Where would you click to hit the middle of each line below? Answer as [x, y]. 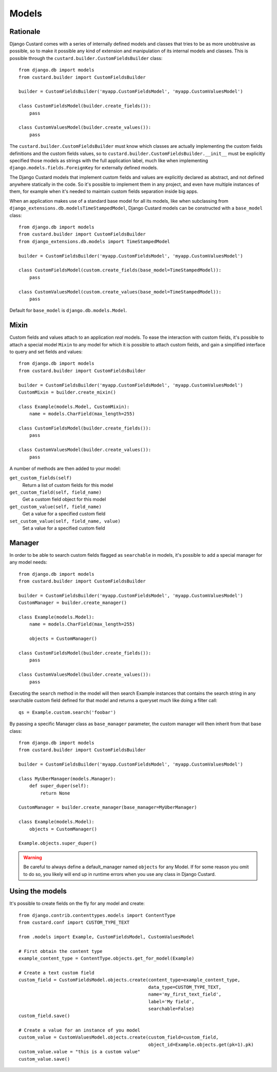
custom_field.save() [44, 1016]
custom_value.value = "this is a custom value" [80, 1052]
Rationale [25, 32]
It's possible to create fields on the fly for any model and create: [77, 904]
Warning [33, 857]
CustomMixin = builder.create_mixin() [67, 392]
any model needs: [28, 562]
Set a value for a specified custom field [64, 528]
